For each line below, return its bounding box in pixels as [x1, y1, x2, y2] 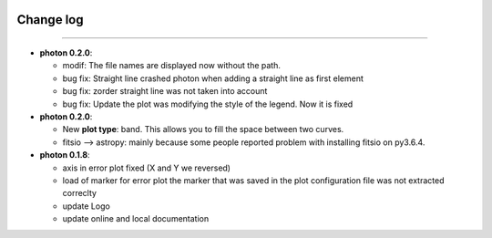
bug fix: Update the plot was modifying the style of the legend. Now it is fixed [62, 98, 354, 109]
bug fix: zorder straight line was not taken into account [62, 86, 268, 97]
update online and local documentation [62, 213, 210, 224]
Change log [16, 12, 84, 27]
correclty [62, 188, 97, 199]
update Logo [62, 201, 111, 212]
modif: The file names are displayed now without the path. [62, 60, 282, 71]
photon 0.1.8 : [39, 150, 90, 160]
